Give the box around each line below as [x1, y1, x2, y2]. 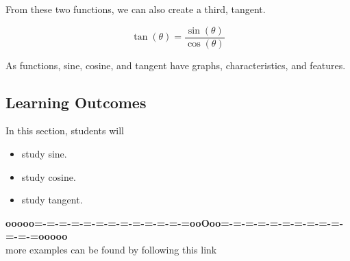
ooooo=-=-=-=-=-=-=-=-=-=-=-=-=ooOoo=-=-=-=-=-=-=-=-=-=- [5, 215, 344, 229]
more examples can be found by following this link [5, 243, 217, 257]
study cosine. [21, 169, 76, 184]
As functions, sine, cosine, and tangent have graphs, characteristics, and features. [5, 58, 346, 72]
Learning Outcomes [5, 91, 147, 112]
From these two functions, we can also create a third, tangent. [5, 2, 266, 16]
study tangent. [21, 192, 83, 207]
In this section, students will [5, 123, 124, 138]
